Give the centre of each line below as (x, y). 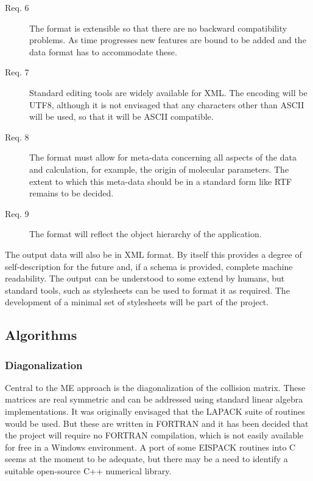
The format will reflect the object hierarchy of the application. (146, 234)
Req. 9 (17, 213)
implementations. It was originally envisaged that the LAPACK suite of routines (155, 411)
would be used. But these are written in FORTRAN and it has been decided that (157, 423)
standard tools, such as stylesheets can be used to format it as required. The (147, 290)
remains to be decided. (72, 193)
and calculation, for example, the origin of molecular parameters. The (159, 169)
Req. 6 (17, 7)
